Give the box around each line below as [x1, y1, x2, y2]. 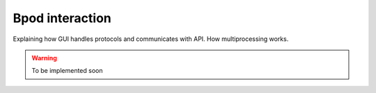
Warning [31, 53, 57, 62]
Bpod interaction [13, 10, 111, 26]
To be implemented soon [31, 67, 103, 75]
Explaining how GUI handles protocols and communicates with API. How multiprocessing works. [13, 35, 289, 43]
